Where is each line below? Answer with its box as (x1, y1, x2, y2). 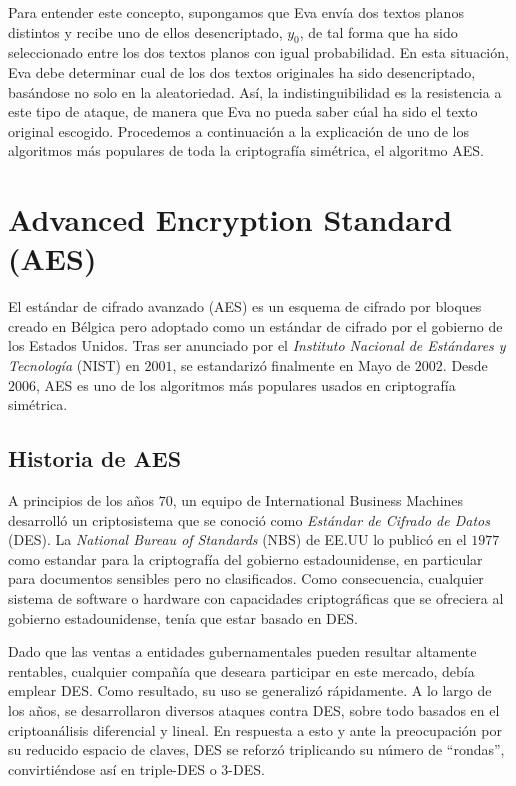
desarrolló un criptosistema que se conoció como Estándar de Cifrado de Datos (8, 509, 490, 530)
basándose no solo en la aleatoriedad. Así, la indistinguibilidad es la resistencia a (8, 81, 502, 102)
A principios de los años (8, 490, 155, 511)
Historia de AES (8, 443, 182, 474)
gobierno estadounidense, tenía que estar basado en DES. (8, 607, 359, 628)
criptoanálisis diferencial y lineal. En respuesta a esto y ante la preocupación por (8, 719, 502, 740)
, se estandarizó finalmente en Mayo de (172, 355, 411, 376)
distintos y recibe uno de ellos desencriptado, (8, 21, 283, 42)
